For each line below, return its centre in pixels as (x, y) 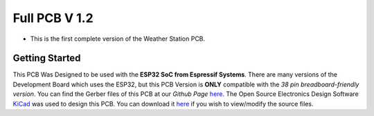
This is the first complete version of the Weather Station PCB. (118, 39)
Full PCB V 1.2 (53, 18)
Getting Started (47, 58)
